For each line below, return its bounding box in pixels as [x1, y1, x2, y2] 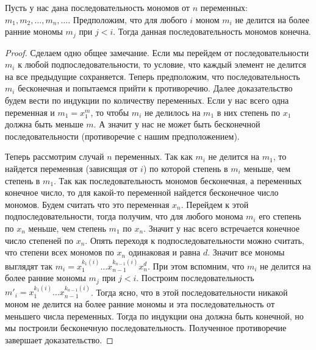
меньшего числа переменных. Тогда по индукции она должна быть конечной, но [5, 309, 304, 322]
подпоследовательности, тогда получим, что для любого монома [5, 210, 243, 223]
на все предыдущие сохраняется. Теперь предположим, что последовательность [5, 70, 300, 82]
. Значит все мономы [207, 246, 285, 259]
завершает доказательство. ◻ [5, 333, 113, 346]
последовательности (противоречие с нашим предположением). [5, 129, 240, 142]
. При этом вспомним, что [148, 259, 245, 272]
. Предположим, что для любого [68, 13, 187, 26]
